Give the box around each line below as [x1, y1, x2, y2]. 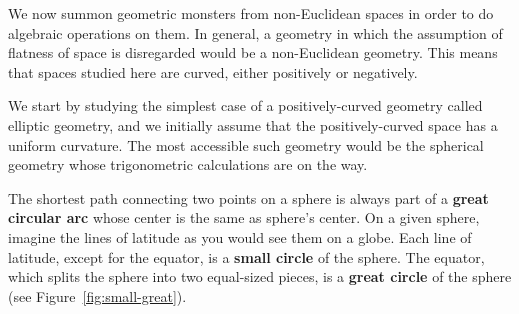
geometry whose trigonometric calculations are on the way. [8, 154, 368, 175]
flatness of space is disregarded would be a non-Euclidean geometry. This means [8, 42, 498, 63]
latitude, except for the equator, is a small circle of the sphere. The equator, [8, 246, 485, 267]
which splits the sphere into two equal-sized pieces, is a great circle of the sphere [8, 266, 512, 287]
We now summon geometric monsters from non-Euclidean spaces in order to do [8, 3, 494, 23]
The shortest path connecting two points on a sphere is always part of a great [8, 187, 489, 208]
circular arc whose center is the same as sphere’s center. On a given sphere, [8, 207, 480, 228]
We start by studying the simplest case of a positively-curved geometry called [8, 95, 483, 116]
